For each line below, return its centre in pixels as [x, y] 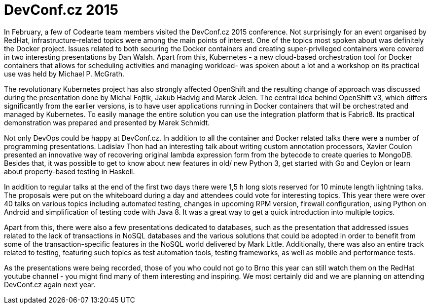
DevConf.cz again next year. [50, 284]
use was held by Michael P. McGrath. [64, 74]
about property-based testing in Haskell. [70, 171]
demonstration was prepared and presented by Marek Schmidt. [107, 122]
